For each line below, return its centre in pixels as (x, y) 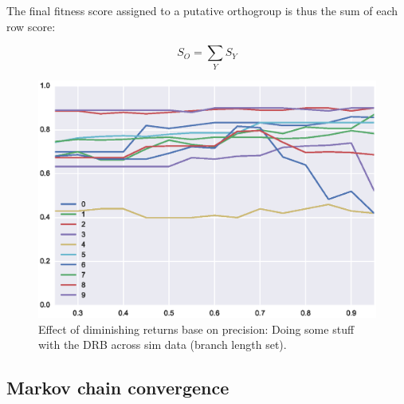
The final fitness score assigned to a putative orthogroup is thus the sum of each (202, 10)
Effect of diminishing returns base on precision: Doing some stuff (196, 329)
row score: (31, 26)
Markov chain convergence (118, 388)
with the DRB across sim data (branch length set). (163, 345)
